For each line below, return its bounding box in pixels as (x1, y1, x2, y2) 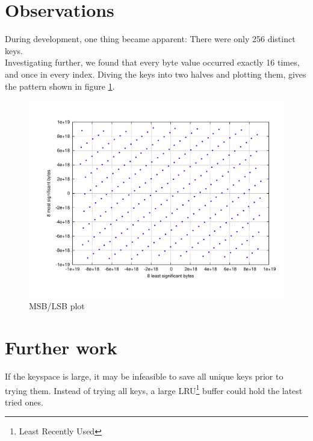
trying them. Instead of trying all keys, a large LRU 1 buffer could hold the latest (5, 382, 303, 396)
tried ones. (5, 395, 43, 408)
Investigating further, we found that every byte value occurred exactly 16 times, (5, 56, 300, 69)
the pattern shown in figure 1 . (5, 79, 115, 92)
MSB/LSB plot (29, 300, 85, 312)
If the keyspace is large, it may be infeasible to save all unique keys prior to (5, 369, 284, 382)
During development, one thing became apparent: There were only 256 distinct (5, 32, 296, 45)
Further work (5, 335, 117, 359)
